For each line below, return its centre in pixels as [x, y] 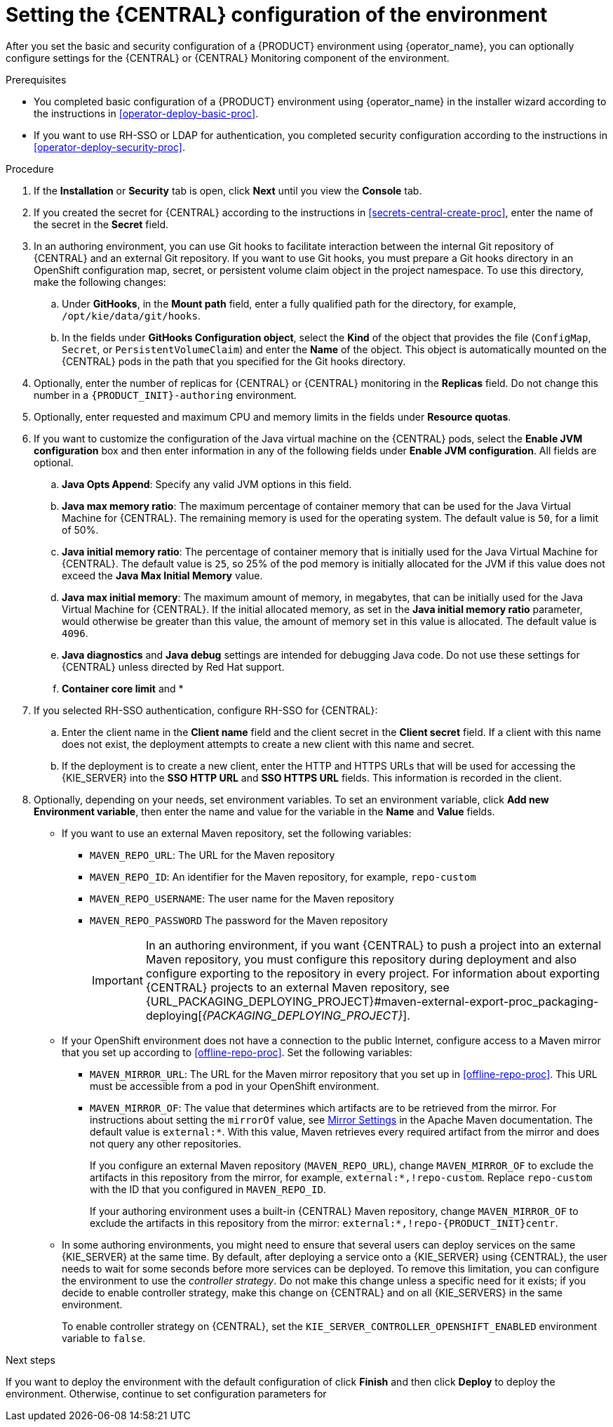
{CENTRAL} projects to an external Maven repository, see [297, 987]
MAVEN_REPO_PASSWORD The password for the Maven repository [239, 920]
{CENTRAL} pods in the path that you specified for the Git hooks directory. [234, 361]
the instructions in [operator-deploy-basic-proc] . [146, 113]
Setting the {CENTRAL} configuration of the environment [277, 15]
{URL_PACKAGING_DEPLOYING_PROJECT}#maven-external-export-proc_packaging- [372, 1001]
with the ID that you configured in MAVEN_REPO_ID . [208, 1189]
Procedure [30, 169]
